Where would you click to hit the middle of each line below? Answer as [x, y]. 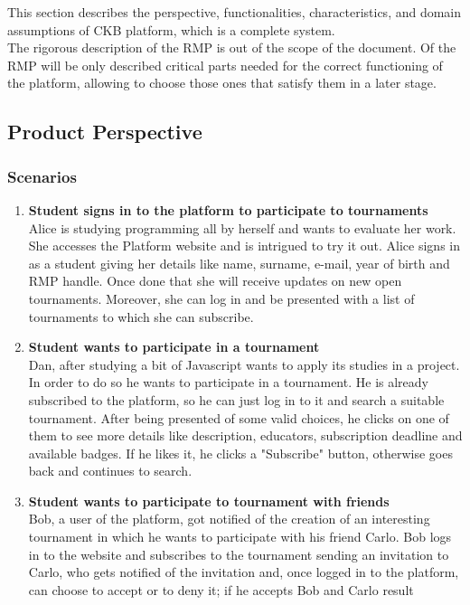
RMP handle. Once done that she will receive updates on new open [215, 281]
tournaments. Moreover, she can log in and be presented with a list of [221, 298]
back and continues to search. [110, 471]
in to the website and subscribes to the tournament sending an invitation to [239, 554]
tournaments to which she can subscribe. [141, 316]
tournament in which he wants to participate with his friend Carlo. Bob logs [240, 537]
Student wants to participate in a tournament [174, 347]
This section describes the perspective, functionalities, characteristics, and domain [235, 12]
